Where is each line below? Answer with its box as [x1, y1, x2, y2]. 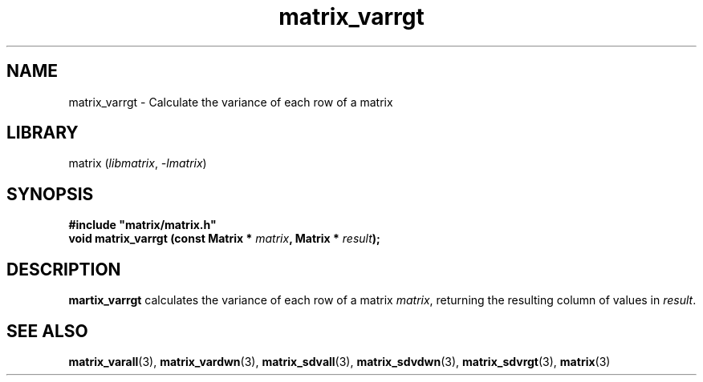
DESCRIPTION [6, 259, 121, 279]
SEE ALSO [6, 320, 88, 341]
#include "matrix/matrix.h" [68, 218, 217, 232]
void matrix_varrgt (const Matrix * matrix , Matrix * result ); [68, 231, 380, 246]
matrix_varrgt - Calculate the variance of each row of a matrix [68, 94, 393, 109]
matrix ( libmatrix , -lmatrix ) [68, 156, 207, 171]
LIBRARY [6, 123, 79, 143]
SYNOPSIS [6, 183, 94, 204]
